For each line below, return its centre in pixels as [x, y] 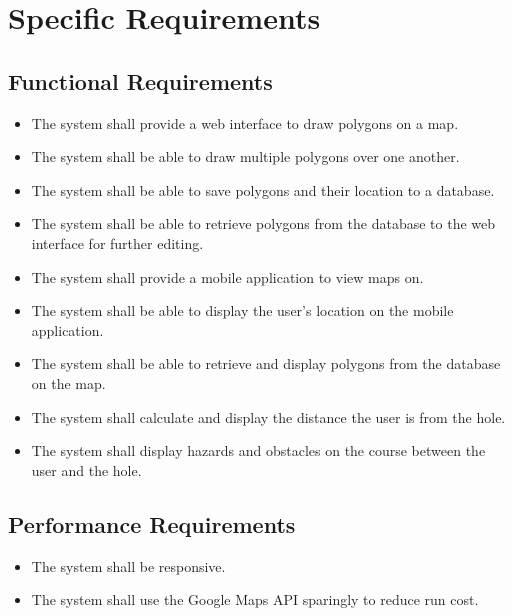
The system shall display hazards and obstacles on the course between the [258, 450]
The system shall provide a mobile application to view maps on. [227, 276]
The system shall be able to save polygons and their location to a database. [263, 189]
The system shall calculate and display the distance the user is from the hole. [268, 416]
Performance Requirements [152, 523]
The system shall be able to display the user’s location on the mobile [242, 310]
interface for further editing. [117, 242]
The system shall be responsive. [128, 565]
